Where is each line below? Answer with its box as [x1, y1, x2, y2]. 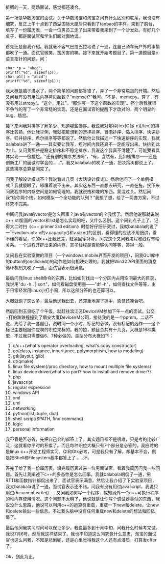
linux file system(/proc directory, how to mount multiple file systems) [12, 364, 151, 369]
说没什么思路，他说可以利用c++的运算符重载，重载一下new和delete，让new [5, 502, 159, 508]
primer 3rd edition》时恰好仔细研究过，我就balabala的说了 [40, 224, 159, 229]
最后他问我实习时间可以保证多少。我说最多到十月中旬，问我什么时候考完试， [5, 525, 160, 531]
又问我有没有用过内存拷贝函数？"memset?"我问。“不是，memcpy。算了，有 [5, 94, 159, 100]
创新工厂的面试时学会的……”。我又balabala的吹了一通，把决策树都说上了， [5, 160, 156, 166]
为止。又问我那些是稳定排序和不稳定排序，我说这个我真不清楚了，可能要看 [5, 147, 156, 153]
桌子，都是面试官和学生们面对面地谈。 [5, 33, 83, 39]
